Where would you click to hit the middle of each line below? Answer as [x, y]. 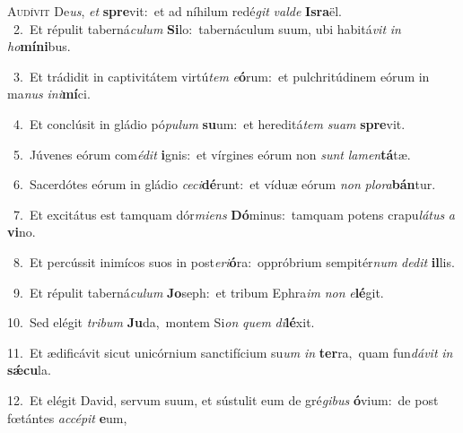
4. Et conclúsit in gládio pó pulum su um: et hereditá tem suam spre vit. [209, 123]
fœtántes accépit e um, [67, 417]
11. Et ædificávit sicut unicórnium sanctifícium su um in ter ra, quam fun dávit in [230, 352]
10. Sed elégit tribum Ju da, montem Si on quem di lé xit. [161, 322]
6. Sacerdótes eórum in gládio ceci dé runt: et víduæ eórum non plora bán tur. [224, 184]
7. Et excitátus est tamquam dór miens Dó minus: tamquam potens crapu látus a [234, 214]
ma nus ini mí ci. [49, 94]
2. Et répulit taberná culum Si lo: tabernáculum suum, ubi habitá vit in [207, 28]
